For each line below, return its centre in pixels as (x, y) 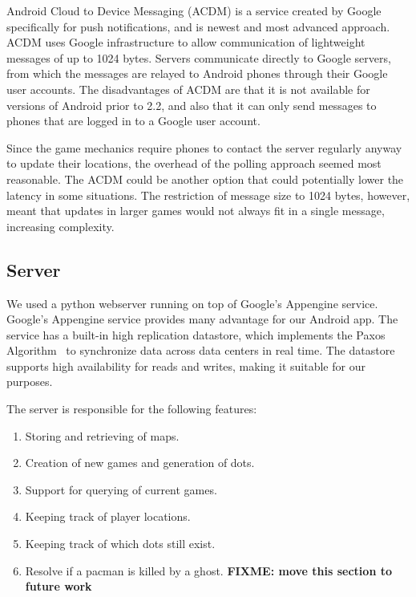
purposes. (30, 382)
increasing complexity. (61, 226)
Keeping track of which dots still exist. (120, 544)
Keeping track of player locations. (108, 516)
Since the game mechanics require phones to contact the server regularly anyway (204, 147)
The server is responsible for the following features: (132, 409)
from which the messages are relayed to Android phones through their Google (197, 73)
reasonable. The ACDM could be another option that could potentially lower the (205, 179)
